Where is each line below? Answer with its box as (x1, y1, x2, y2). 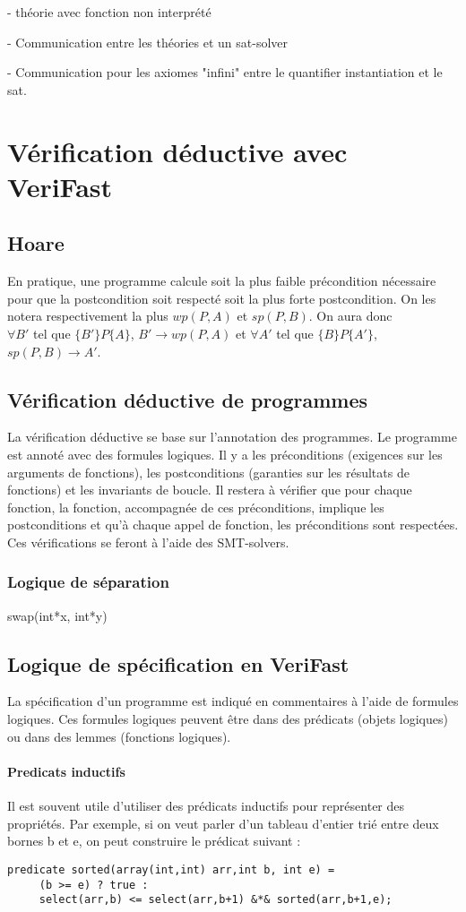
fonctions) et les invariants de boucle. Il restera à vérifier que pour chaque (7, 480, 412, 499)
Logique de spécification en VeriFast (7, 650, 349, 677)
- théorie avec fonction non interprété (7, 3, 211, 21)
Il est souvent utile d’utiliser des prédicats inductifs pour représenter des (7, 796, 405, 815)
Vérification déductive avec (7, 133, 348, 169)
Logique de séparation (7, 571, 169, 593)
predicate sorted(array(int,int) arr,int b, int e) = (7, 863, 335, 876)
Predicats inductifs (7, 761, 125, 780)
